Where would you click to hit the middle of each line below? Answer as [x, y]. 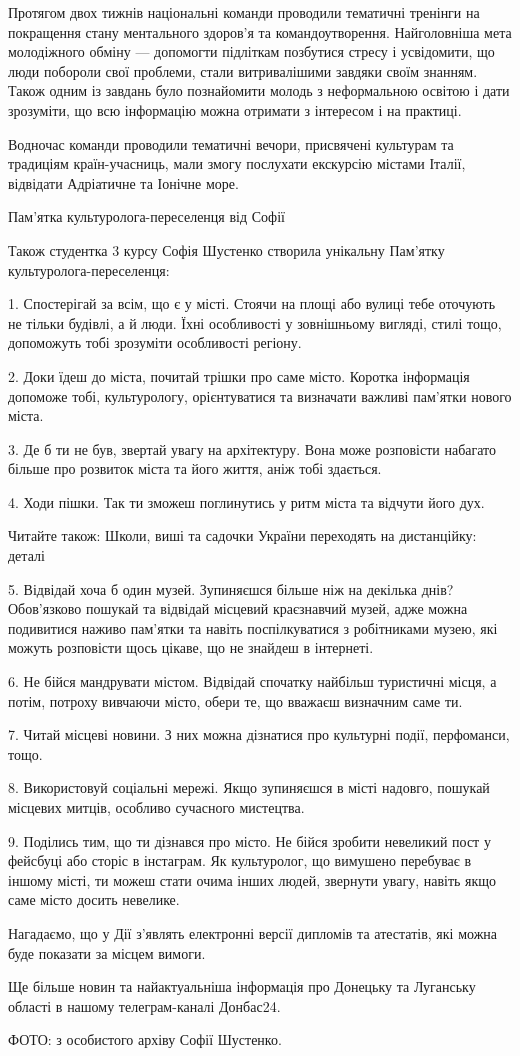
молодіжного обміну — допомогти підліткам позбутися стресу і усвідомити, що [251, 51]
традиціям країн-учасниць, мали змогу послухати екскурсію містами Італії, [237, 163]
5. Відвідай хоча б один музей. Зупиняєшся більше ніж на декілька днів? [231, 588]
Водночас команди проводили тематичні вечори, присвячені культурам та [231, 143]
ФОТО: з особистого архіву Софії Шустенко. [145, 1039]
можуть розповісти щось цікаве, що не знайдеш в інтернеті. [191, 647]
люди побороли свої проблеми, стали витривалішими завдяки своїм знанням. [243, 70]
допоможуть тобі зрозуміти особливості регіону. [155, 342]
